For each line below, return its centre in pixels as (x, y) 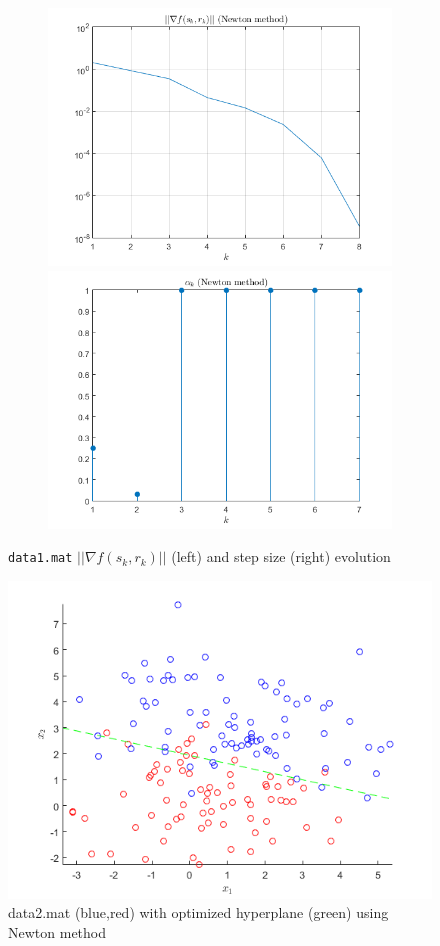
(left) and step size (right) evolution (281, 556)
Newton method (57, 932)
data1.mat (40, 558)
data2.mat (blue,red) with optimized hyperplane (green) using (198, 912)
